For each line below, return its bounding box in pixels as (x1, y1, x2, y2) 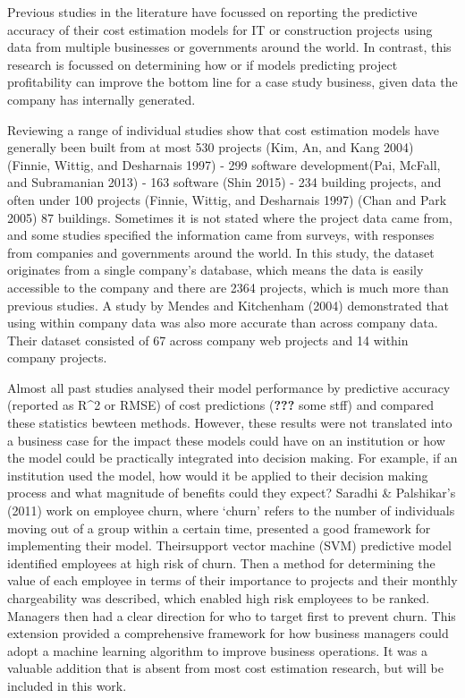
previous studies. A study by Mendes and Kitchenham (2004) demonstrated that (7, 295, 450, 314)
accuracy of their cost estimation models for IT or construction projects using (7, 20, 433, 38)
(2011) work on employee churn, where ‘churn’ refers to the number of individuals (7, 501, 455, 520)
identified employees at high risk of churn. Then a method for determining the (7, 553, 435, 572)
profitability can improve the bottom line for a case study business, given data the (7, 72, 458, 91)
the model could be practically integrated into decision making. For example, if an (7, 448, 458, 467)
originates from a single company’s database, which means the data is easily (7, 260, 424, 279)
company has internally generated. (7, 89, 196, 108)
